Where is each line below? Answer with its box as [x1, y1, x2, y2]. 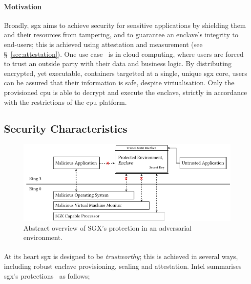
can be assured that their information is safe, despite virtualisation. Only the [4, 77, 234, 88]
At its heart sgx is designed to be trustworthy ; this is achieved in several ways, [4, 251, 238, 261]
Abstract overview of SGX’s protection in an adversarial [23, 222, 191, 233]
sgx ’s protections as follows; [4, 270, 90, 281]
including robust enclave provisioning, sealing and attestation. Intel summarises [4, 261, 242, 271]
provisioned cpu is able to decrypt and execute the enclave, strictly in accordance [4, 87, 247, 97]
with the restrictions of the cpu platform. [4, 96, 127, 107]
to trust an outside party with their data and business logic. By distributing [4, 58, 231, 69]
